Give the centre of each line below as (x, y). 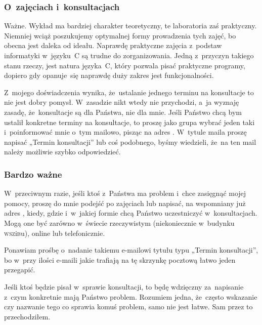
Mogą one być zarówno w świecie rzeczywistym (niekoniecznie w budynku (119, 222)
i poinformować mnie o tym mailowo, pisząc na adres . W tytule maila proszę (125, 132)
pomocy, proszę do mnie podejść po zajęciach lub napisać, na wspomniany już (125, 203)
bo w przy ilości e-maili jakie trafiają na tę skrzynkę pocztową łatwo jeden (120, 259)
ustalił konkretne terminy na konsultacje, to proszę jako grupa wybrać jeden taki (129, 122)
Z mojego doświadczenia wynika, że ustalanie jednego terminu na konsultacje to (129, 92)
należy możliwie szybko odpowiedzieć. (62, 152)
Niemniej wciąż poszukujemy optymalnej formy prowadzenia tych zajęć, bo (120, 35)
